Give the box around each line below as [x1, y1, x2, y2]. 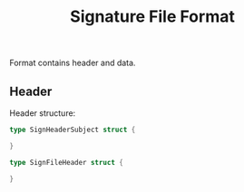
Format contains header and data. [9, 57, 136, 69]
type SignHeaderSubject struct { [9, 125, 136, 134]
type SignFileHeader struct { [9, 158, 124, 167]
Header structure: [9, 108, 76, 119]
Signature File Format [69, 6, 236, 27]
